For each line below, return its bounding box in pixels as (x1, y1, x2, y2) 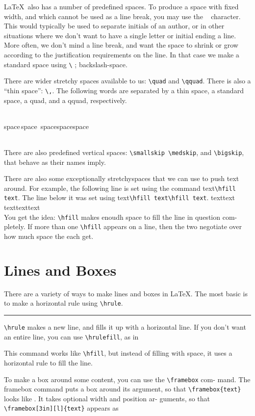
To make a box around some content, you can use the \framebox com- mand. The (4, 374, 251, 384)
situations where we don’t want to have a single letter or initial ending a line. (4, 30, 236, 40)
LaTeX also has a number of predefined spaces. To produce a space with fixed (4, 1, 239, 11)
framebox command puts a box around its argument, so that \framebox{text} (4, 384, 241, 394)
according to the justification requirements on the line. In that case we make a (4, 49, 239, 59)
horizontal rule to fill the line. (4, 357, 93, 367)
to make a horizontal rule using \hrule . (4, 298, 123, 308)
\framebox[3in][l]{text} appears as (4, 403, 119, 413)
